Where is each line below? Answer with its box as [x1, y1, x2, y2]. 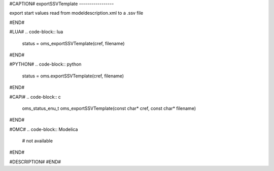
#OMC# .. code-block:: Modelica [9, 126, 78, 132]
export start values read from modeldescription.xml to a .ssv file [9, 10, 144, 16]
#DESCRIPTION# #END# [9, 158, 61, 165]
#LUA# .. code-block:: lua [9, 28, 63, 35]
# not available [22, 138, 53, 144]
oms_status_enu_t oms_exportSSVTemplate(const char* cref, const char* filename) [22, 105, 196, 111]
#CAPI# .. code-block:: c [9, 94, 61, 100]
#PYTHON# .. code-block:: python [9, 61, 82, 67]
